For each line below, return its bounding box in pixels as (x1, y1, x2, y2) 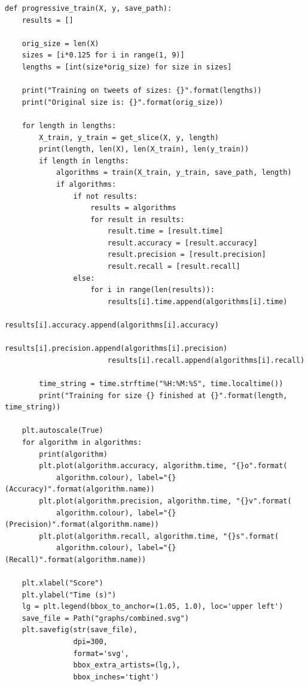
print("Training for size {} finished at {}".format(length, (39, 391, 288, 400)
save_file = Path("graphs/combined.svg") (22, 614, 189, 623)
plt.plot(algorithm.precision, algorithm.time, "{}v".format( (39, 496, 292, 505)
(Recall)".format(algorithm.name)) (5, 555, 147, 564)
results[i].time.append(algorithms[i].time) (107, 297, 288, 306)
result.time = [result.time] (107, 227, 224, 236)
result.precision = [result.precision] (107, 250, 266, 259)
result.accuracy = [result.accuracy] (107, 238, 258, 247)
